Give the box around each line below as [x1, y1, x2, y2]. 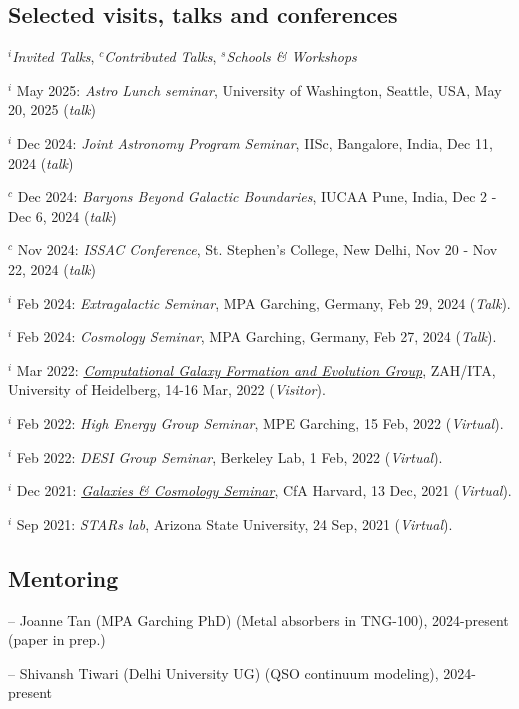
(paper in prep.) [8, 629, 106, 650]
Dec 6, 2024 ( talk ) [8, 205, 117, 226]
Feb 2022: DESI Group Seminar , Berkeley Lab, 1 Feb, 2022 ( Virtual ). [16, 446, 443, 467]
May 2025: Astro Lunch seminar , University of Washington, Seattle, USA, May [16, 79, 502, 100]
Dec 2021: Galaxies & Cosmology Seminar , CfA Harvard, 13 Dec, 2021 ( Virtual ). [16, 480, 512, 501]
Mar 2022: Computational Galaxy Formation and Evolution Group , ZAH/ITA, [16, 359, 496, 380]
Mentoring [8, 562, 119, 593]
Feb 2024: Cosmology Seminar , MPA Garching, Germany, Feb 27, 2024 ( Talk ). [16, 326, 497, 347]
